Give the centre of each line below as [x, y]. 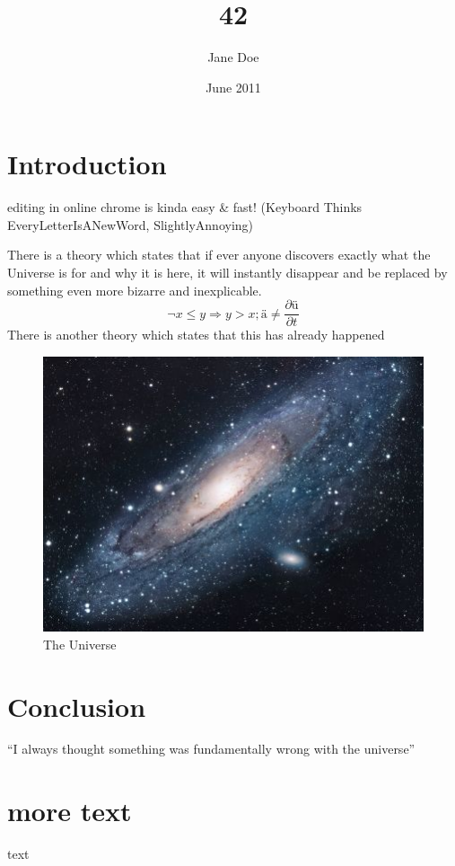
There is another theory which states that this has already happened [196, 335]
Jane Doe [233, 57]
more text [70, 811]
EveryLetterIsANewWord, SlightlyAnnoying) [131, 224]
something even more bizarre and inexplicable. [135, 290]
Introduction [87, 164]
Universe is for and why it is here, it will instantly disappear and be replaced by [227, 273]
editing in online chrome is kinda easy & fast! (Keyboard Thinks [185, 207]
